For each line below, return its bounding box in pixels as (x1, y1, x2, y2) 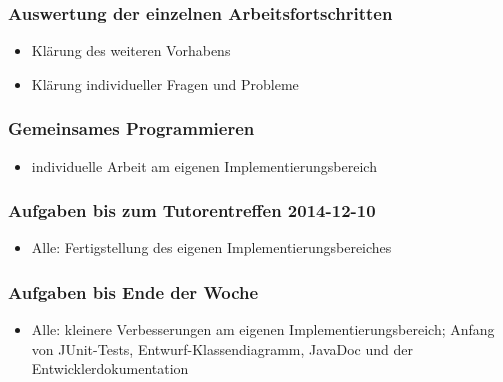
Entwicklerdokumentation (31, 358, 189, 379)
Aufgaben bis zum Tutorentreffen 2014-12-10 (8, 198, 376, 223)
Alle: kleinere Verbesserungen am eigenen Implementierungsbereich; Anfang (31, 319, 495, 340)
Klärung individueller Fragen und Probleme (31, 73, 299, 94)
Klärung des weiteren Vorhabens (31, 40, 231, 61)
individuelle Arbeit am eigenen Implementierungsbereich (31, 155, 377, 176)
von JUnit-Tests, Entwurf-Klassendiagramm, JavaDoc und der (31, 338, 413, 359)
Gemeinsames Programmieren (8, 116, 255, 141)
